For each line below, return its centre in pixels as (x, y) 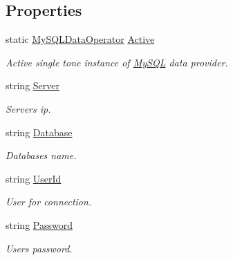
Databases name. (41, 155)
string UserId (34, 178)
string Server (32, 85)
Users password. (39, 248)
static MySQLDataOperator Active (80, 39)
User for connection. (49, 202)
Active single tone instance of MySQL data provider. (117, 62)
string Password (39, 224)
